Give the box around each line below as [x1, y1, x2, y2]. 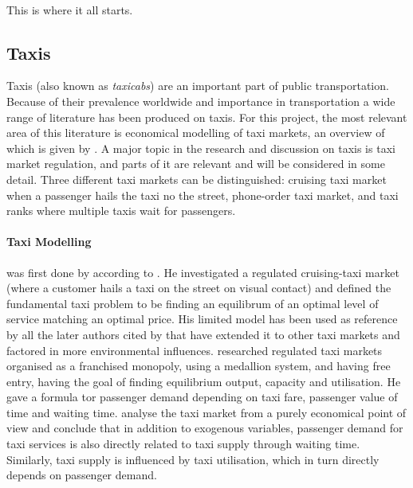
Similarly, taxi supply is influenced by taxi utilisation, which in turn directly [6, 451, 380, 467]
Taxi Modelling [6, 233, 92, 250]
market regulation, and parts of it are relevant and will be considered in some [6, 155, 385, 172]
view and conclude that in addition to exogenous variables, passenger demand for [6, 420, 403, 436]
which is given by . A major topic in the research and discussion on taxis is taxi [6, 139, 395, 156]
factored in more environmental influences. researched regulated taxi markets [6, 342, 383, 358]
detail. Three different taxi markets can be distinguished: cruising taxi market [6, 170, 387, 187]
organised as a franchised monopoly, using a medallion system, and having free [6, 357, 391, 374]
